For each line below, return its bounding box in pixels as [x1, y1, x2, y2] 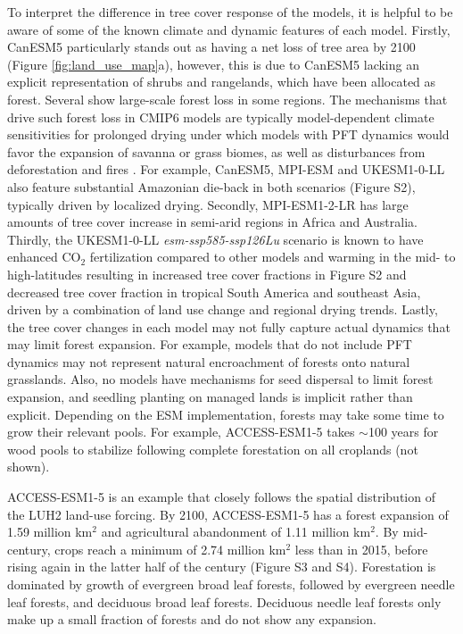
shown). [7, 457, 50, 476]
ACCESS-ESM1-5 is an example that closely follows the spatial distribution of [7, 488, 435, 506]
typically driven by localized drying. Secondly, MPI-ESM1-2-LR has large [7, 195, 409, 213]
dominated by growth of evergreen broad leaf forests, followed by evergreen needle [7, 575, 455, 593]
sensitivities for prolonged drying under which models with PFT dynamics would [7, 125, 450, 144]
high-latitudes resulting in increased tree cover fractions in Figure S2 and [7, 264, 407, 283]
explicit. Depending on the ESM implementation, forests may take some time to [7, 405, 444, 423]
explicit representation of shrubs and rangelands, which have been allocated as [7, 72, 436, 91]
